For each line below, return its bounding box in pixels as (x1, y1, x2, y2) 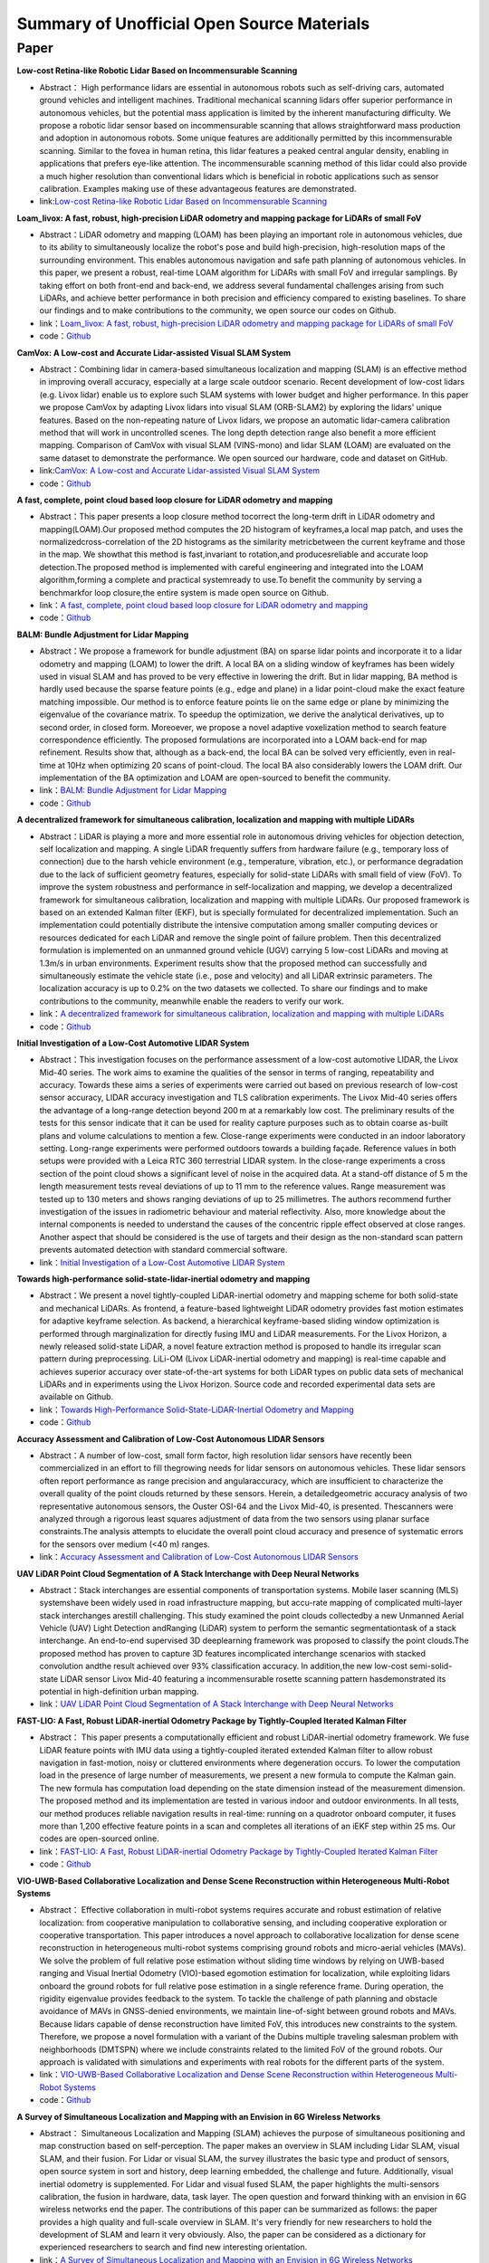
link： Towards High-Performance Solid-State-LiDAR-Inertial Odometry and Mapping (39, 1404, 354, 1415)
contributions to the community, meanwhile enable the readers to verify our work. (39, 996, 344, 1007)
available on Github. (39, 1391, 114, 1402)
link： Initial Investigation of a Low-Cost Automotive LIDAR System (39, 1256, 285, 1267)
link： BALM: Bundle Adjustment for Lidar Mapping (39, 785, 227, 796)
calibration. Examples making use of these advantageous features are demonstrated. (39, 183, 357, 194)
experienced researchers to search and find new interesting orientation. (39, 2241, 308, 2253)
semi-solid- (408, 1661, 453, 1672)
